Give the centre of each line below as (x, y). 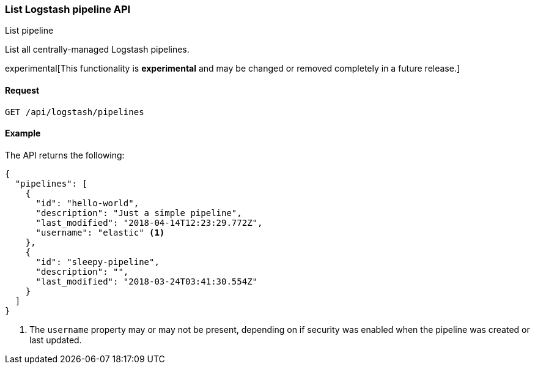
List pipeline (29, 31)
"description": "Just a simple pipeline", (139, 213)
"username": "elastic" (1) (100, 232)
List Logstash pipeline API (68, 9)
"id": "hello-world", (87, 203)
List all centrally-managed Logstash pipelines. (97, 50)
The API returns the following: (65, 155)
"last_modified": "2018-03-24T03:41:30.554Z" (147, 281)
